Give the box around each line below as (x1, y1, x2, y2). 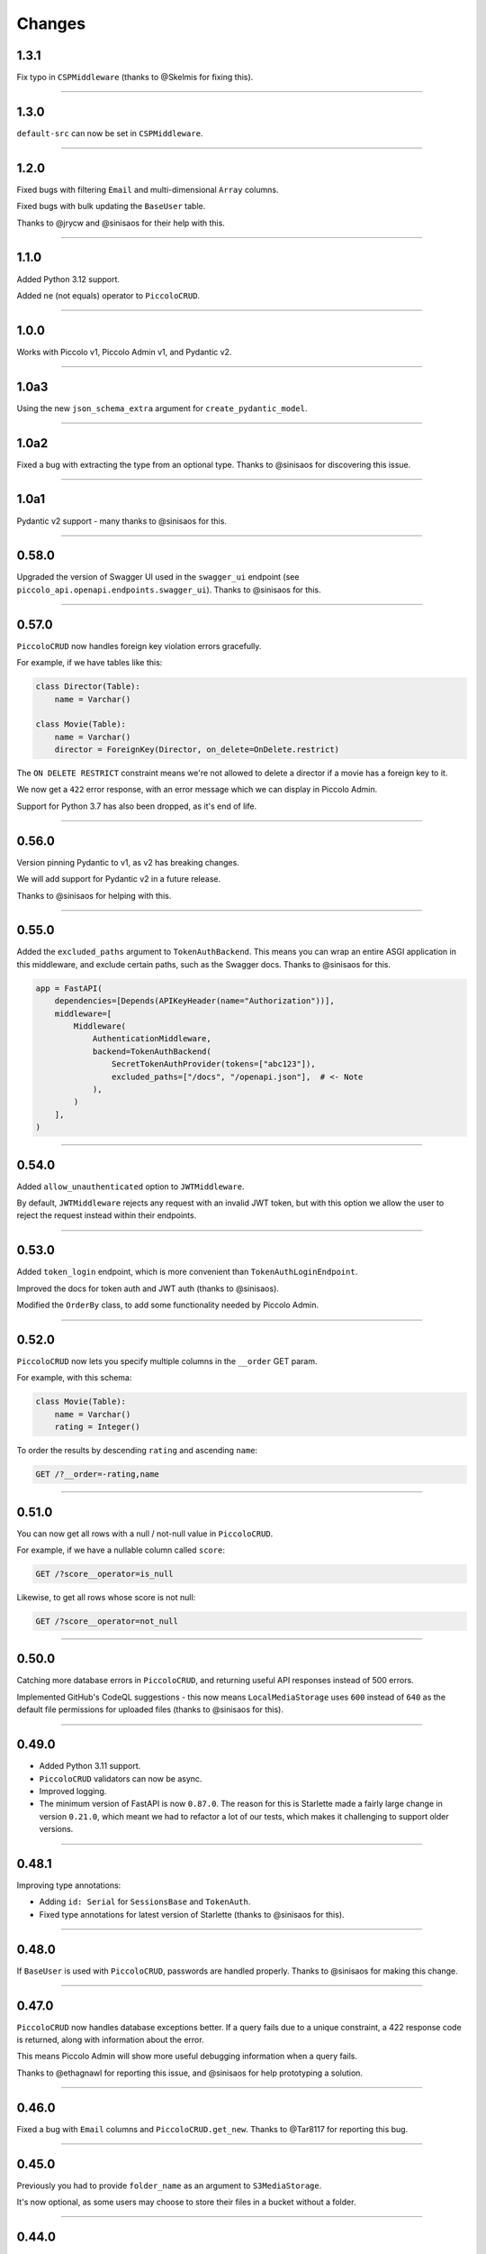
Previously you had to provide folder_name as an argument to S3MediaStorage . (16, 2180, 322, 2191)
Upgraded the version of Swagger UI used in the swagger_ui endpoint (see (16, 572, 300, 582)
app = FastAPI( (35, 983, 103, 994)
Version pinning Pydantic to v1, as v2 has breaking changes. (16, 857, 240, 867)
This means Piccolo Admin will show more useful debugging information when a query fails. (16, 2051, 357, 2062)
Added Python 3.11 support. (39, 1761, 141, 1772)
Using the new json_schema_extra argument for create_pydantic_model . (16, 402, 308, 414)
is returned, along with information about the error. (16, 2034, 204, 2046)
